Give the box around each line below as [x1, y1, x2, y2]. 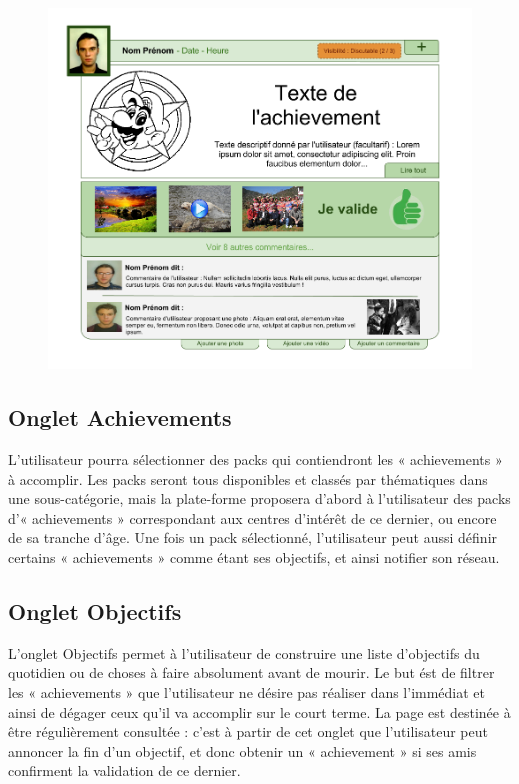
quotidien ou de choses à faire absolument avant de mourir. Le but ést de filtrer [8, 662, 495, 683]
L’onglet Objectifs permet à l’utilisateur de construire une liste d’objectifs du [8, 642, 480, 663]
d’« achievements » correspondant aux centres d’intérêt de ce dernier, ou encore [8, 507, 497, 528]
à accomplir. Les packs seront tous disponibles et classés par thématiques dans [8, 468, 488, 489]
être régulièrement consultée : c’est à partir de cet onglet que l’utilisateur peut [8, 721, 488, 742]
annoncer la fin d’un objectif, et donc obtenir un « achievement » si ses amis [8, 740, 477, 761]
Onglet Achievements [8, 402, 232, 433]
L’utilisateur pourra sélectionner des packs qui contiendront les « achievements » [8, 449, 503, 469]
